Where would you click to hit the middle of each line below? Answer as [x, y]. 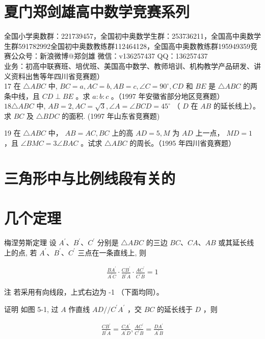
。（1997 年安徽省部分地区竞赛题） [167, 96]
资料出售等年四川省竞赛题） [57, 76]
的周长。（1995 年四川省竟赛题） [182, 143]
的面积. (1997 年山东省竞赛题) [111, 115]
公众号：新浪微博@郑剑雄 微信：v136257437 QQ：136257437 [109, 56]
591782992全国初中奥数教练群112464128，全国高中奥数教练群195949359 [134, 46]
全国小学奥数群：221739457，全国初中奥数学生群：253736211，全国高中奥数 [129, 36]
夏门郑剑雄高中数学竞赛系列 [97, 11]
